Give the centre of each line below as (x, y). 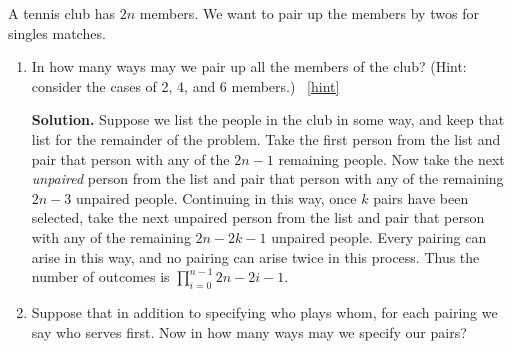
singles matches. (57, 32)
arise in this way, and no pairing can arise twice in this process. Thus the (255, 256)
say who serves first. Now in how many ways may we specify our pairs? (249, 331)
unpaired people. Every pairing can (379, 236)
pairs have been (421, 197)
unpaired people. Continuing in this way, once (216, 197)
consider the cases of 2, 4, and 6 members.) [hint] (185, 85)
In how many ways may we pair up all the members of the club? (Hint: (249, 66)
